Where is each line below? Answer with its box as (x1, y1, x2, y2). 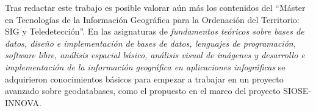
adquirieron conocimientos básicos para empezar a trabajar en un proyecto (5, 72, 284, 85)
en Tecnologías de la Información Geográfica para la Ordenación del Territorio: (5, 13, 300, 25)
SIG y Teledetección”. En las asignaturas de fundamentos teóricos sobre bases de (5, 25, 304, 38)
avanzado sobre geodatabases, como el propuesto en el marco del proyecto (5, 84, 281, 97)
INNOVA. (5, 96, 41, 109)
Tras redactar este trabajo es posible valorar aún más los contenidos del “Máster (5, 1, 306, 13)
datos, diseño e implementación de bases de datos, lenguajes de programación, (5, 36, 296, 49)
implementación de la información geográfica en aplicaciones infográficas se (5, 60, 285, 73)
